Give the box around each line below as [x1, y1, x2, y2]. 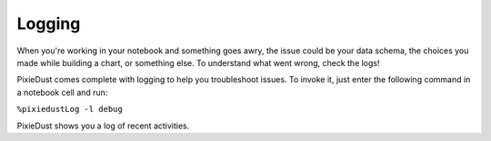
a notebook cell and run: [16, 87, 108, 98]
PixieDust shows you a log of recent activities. [16, 120, 190, 131]
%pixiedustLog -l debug [16, 104, 123, 115]
